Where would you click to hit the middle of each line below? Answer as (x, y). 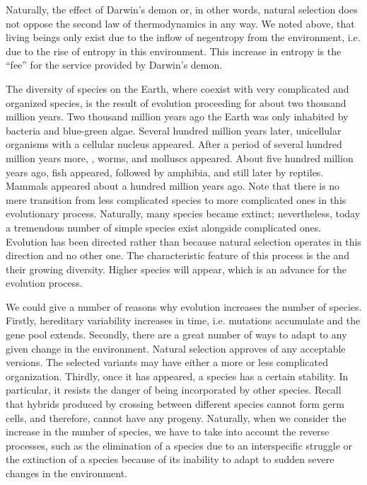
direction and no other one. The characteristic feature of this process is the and (177, 255)
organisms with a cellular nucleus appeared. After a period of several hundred (174, 144)
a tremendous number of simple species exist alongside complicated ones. (164, 227)
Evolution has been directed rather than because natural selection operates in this (183, 241)
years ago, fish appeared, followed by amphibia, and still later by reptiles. (165, 172)
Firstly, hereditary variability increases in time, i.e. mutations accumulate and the (183, 320)
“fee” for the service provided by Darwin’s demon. (114, 65)
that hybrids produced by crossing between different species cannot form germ (175, 404)
